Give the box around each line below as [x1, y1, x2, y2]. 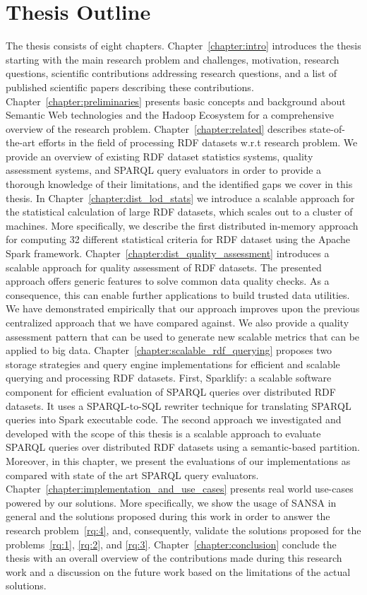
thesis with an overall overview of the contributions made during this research [6, 550, 342, 565]
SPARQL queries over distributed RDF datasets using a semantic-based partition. [6, 440, 361, 454]
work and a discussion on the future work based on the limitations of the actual [6, 564, 351, 579]
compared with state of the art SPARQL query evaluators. [6, 467, 259, 482]
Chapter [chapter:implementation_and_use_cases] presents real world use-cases [6, 481, 354, 496]
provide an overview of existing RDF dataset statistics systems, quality [6, 148, 313, 163]
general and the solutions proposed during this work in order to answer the [6, 509, 330, 524]
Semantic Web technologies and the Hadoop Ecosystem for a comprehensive [6, 107, 334, 122]
